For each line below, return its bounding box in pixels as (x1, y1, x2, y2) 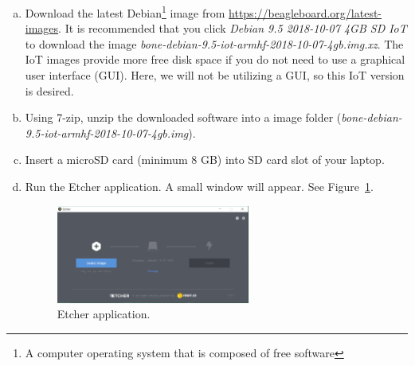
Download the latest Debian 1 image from (25, 2, 225, 21)
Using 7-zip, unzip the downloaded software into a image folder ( (25, 109, 342, 126)
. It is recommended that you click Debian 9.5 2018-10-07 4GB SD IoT (58, 20, 407, 37)
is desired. (25, 82, 74, 99)
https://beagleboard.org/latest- (229, 4, 382, 21)
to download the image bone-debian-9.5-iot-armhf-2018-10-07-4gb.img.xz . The (25, 35, 404, 52)
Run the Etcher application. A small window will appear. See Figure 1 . (25, 178, 374, 194)
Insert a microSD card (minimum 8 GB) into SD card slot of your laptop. (25, 151, 385, 168)
